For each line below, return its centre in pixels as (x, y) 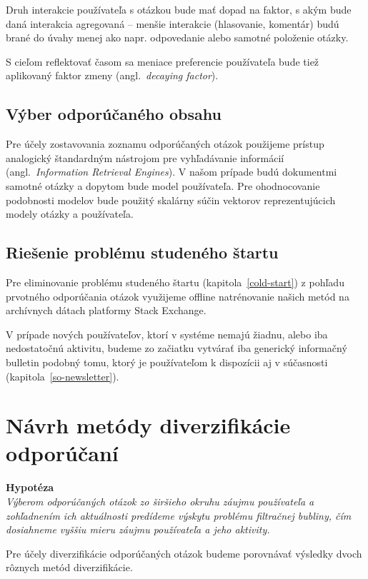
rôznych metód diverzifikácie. (69, 567)
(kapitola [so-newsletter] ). (63, 376)
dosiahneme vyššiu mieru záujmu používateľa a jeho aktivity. (138, 529)
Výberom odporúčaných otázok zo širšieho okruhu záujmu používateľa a (160, 501)
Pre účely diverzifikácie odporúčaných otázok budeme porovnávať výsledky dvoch (184, 553)
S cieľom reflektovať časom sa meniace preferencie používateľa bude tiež (163, 61)
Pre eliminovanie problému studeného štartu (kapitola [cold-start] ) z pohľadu (175, 282)
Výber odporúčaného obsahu (114, 114)
